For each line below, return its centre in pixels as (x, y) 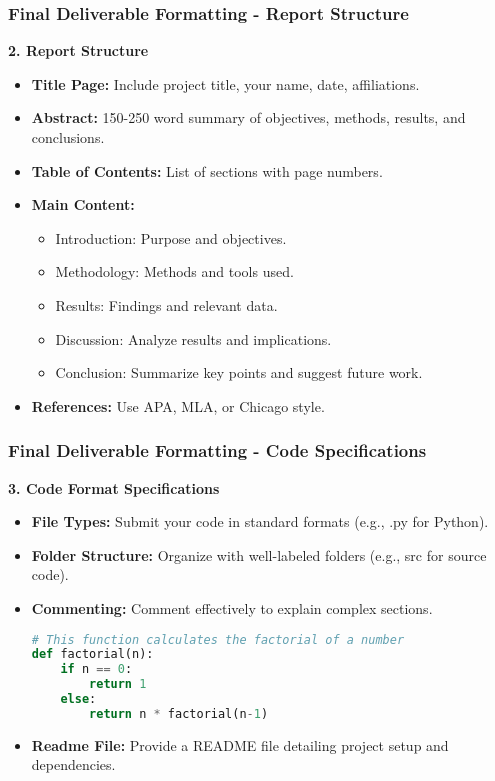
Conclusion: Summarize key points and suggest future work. (239, 372)
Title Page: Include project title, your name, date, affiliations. (225, 83)
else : (78, 699)
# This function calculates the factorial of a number (218, 639)
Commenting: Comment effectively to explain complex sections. (232, 607)
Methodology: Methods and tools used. (174, 271)
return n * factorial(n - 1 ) (179, 713)
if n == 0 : (96, 669)
